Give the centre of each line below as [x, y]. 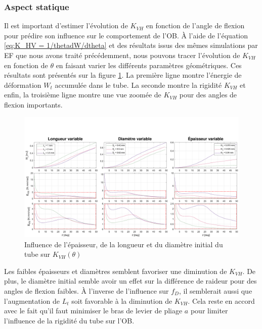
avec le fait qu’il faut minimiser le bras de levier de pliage [93, 311]
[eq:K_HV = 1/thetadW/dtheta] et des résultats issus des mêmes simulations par [131, 45]
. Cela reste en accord [221, 300]
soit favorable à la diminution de [122, 300]
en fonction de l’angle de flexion [195, 25]
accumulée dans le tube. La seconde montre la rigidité [138, 85]
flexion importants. [33, 104]
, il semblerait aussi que [215, 291]
